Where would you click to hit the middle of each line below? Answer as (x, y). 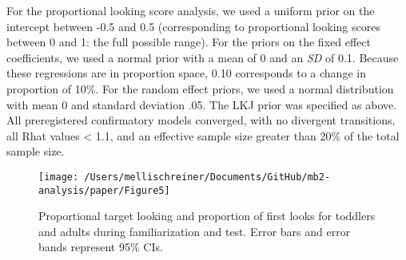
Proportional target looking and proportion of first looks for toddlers (207, 216)
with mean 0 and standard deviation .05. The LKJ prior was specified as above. (202, 104)
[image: (59, 177)
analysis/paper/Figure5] (104, 190)
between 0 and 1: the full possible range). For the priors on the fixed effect (189, 42)
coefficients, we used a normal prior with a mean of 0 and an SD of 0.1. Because (203, 57)
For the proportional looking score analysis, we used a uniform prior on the (191, 10)
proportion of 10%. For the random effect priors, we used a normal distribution (200, 88)
